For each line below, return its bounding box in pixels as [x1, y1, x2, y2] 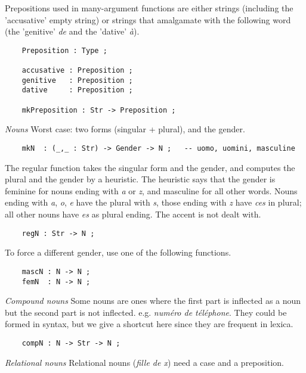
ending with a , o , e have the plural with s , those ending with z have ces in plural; [5, 196, 302, 209]
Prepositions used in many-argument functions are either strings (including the [5, 2, 293, 14]
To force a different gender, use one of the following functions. [5, 246, 231, 259]
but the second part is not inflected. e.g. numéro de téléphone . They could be [5, 306, 287, 318]
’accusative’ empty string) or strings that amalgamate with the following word [5, 13, 291, 26]
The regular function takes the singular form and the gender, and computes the [5, 161, 295, 173]
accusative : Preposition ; [21, 66, 133, 75]
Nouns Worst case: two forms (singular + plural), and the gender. [5, 123, 245, 135]
